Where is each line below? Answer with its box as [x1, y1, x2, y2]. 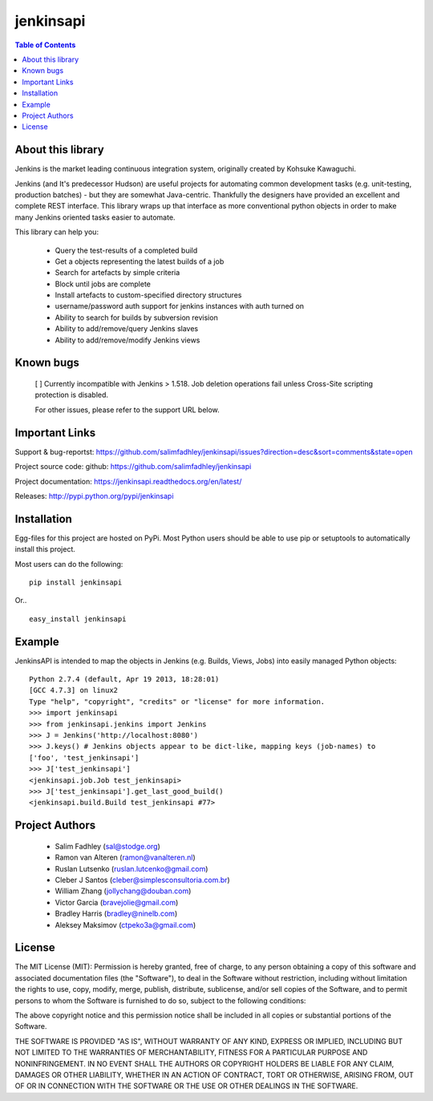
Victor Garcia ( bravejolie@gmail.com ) [55, 897, 179, 907]
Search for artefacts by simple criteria [55, 268, 180, 277]
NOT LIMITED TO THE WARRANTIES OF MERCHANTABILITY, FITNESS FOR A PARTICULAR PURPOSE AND [14, 1047, 368, 1058]
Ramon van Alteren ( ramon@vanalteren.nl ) [55, 852, 196, 862]
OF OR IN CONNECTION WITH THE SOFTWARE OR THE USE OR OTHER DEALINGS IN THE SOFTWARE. [14, 1081, 358, 1091]
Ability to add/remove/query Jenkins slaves [55, 324, 199, 334]
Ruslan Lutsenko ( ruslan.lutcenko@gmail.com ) [55, 864, 208, 873]
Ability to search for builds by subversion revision [55, 313, 218, 322]
